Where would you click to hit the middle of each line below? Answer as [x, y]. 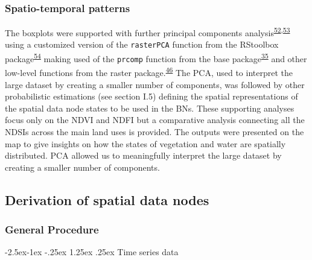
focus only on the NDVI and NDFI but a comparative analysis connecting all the [155, 120]
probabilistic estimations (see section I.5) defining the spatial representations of [151, 96]
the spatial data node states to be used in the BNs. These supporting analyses [150, 108]
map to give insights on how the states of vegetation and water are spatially [145, 143]
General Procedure [52, 230]
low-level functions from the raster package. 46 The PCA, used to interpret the [149, 72]
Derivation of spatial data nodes [107, 199]
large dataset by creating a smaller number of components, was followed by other [155, 84]
